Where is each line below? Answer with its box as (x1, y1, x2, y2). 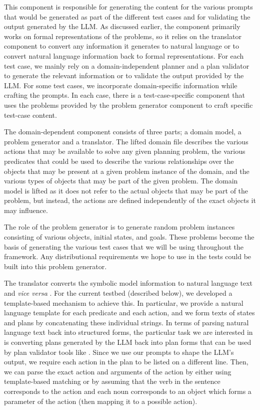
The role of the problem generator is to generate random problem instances (4, 222, 235, 232)
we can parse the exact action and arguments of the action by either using (4, 366, 231, 376)
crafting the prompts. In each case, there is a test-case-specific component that (4, 90, 245, 100)
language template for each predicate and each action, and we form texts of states (4, 307, 255, 318)
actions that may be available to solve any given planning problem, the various (4, 146, 245, 156)
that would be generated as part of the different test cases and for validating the (4, 11, 250, 22)
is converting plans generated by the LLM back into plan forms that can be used (4, 337, 251, 347)
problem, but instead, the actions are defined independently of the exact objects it (4, 195, 256, 206)
